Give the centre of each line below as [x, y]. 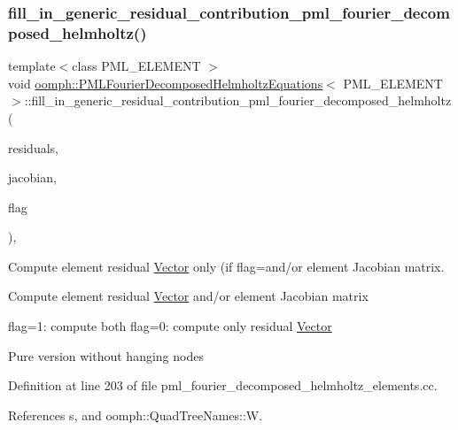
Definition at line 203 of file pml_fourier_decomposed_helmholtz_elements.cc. [223, 385]
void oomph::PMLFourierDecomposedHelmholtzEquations [166, 83]
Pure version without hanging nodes [106, 355]
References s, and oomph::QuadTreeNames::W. [136, 415]
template [32, 66]
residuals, [33, 147]
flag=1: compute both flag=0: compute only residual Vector [170, 326]
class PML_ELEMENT [136, 66]
